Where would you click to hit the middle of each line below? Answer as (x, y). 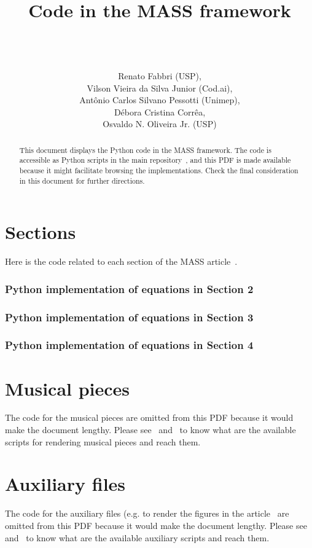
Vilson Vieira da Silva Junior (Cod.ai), (160, 88)
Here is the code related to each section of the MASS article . (121, 261)
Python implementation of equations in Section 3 (129, 317)
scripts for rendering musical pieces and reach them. (103, 441)
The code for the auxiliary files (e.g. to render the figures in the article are (147, 513)
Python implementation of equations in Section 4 (129, 345)
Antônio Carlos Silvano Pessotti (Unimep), (160, 100)
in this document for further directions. (82, 180)
